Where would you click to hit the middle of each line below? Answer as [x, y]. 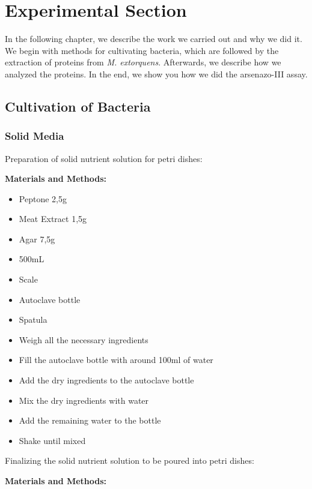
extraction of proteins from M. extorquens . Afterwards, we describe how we [143, 62]
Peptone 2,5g [43, 198]
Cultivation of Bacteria [78, 106]
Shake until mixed [52, 440]
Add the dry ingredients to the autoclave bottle [106, 380]
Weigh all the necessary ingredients [84, 339]
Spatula [33, 319]
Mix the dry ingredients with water [84, 400]
